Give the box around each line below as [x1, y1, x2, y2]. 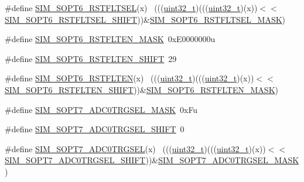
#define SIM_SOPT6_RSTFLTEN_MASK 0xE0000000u [5, 33, 216, 45]
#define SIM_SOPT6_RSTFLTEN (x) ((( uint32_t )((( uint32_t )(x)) [5, 72, 254, 84]
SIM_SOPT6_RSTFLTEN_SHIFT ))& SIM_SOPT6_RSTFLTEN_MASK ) [5, 83, 278, 95]
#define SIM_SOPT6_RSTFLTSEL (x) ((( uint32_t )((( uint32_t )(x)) [5, 2, 258, 13]
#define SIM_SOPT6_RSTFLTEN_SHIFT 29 [5, 52, 177, 64]
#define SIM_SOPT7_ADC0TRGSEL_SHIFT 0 [5, 123, 185, 135]
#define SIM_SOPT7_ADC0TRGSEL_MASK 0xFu [5, 103, 198, 115]
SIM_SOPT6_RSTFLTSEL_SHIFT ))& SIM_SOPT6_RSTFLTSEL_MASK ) [5, 13, 286, 25]
